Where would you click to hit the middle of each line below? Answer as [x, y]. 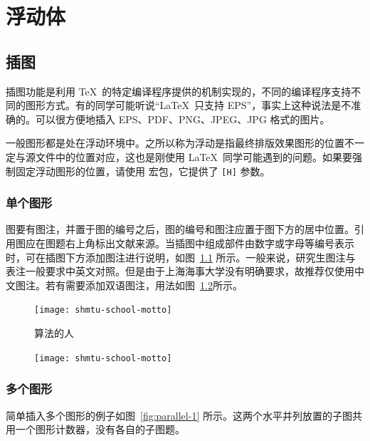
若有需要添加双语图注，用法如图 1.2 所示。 [144, 285]
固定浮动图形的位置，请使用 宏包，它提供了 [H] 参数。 [143, 171]
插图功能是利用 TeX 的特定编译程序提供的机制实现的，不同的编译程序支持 [179, 91]
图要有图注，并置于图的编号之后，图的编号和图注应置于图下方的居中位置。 [180, 229]
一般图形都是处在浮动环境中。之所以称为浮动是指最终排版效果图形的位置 [175, 143]
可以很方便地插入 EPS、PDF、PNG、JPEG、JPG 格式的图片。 [183, 119]
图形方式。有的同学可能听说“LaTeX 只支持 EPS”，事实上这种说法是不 [188, 105]
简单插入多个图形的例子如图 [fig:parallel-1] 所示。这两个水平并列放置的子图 [179, 415]
